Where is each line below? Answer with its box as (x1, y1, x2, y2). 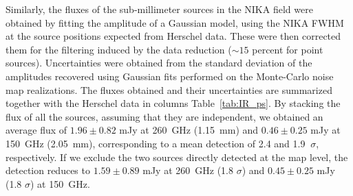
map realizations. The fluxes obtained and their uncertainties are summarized (6, 82, 332, 97)
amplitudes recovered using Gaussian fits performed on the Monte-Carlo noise (6, 69, 334, 83)
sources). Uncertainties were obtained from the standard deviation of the (6, 56, 312, 70)
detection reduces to (6, 163, 90, 177)
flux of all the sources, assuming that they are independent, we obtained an (6, 109, 323, 123)
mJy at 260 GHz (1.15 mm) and (119, 123, 259, 137)
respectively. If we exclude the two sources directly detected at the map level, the (6, 149, 348, 164)
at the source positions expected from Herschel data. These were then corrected (6, 29, 341, 43)
